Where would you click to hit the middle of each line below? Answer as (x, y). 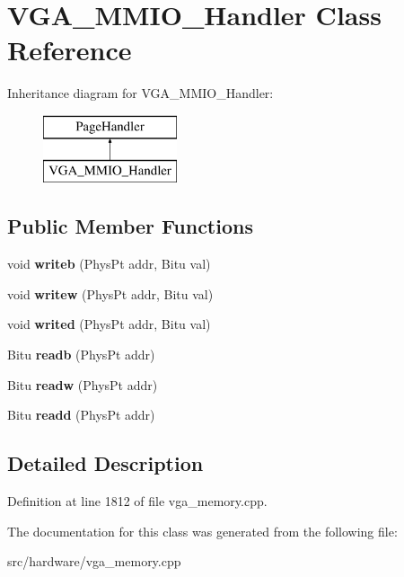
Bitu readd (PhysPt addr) (81, 415)
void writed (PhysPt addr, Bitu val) (109, 324)
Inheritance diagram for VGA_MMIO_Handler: (141, 93)
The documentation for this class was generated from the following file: (202, 531)
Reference (70, 50)
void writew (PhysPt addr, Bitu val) (110, 293)
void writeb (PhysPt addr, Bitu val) (109, 264)
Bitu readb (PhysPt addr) (81, 355)
